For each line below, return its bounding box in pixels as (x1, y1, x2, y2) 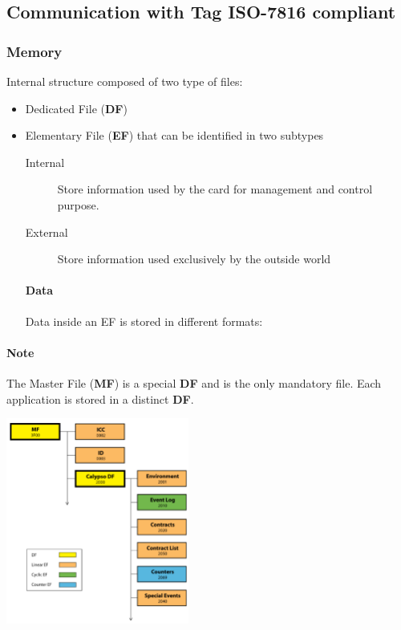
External (25, 223, 68, 240)
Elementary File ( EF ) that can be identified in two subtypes (25, 127, 324, 144)
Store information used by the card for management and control (57, 181, 373, 197)
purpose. (57, 196, 99, 213)
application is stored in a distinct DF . (6, 390, 194, 407)
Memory (6, 41, 63, 61)
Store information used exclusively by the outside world (57, 250, 331, 267)
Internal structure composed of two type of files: (6, 73, 243, 89)
